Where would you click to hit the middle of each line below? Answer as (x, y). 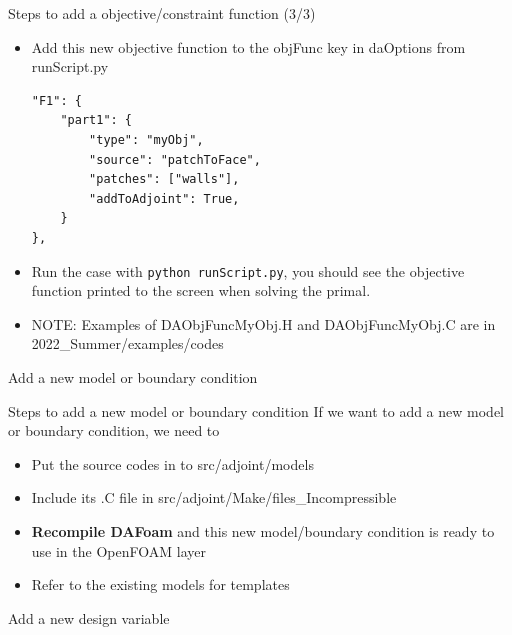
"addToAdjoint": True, (164, 198)
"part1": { (96, 120)
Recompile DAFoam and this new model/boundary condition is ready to (263, 530)
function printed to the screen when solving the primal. (201, 290)
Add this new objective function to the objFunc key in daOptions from (248, 46)
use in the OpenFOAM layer (118, 550)
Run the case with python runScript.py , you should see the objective (248, 270)
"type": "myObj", (146, 139)
